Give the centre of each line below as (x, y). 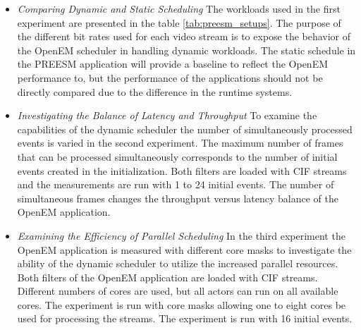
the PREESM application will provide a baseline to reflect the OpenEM (173, 64)
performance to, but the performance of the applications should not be (170, 77)
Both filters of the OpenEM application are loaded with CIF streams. (167, 277)
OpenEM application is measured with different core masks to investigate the (184, 249)
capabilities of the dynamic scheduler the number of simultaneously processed (185, 129)
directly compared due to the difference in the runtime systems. (155, 91)
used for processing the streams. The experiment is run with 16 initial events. (185, 318)
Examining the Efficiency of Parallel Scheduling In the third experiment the (181, 235)
